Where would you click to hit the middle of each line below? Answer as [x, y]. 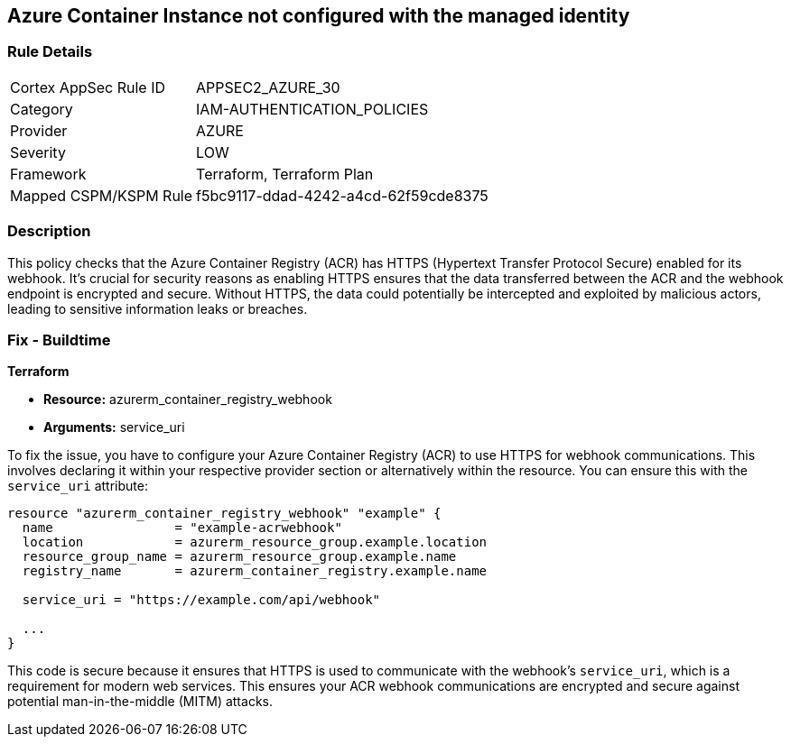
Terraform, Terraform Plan [285, 174]
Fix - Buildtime [59, 340]
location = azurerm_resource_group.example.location [255, 542]
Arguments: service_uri [114, 427]
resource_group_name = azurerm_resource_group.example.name [239, 557]
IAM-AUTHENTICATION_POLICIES [312, 109]
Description [49, 231]
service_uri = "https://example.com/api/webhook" [201, 600]
